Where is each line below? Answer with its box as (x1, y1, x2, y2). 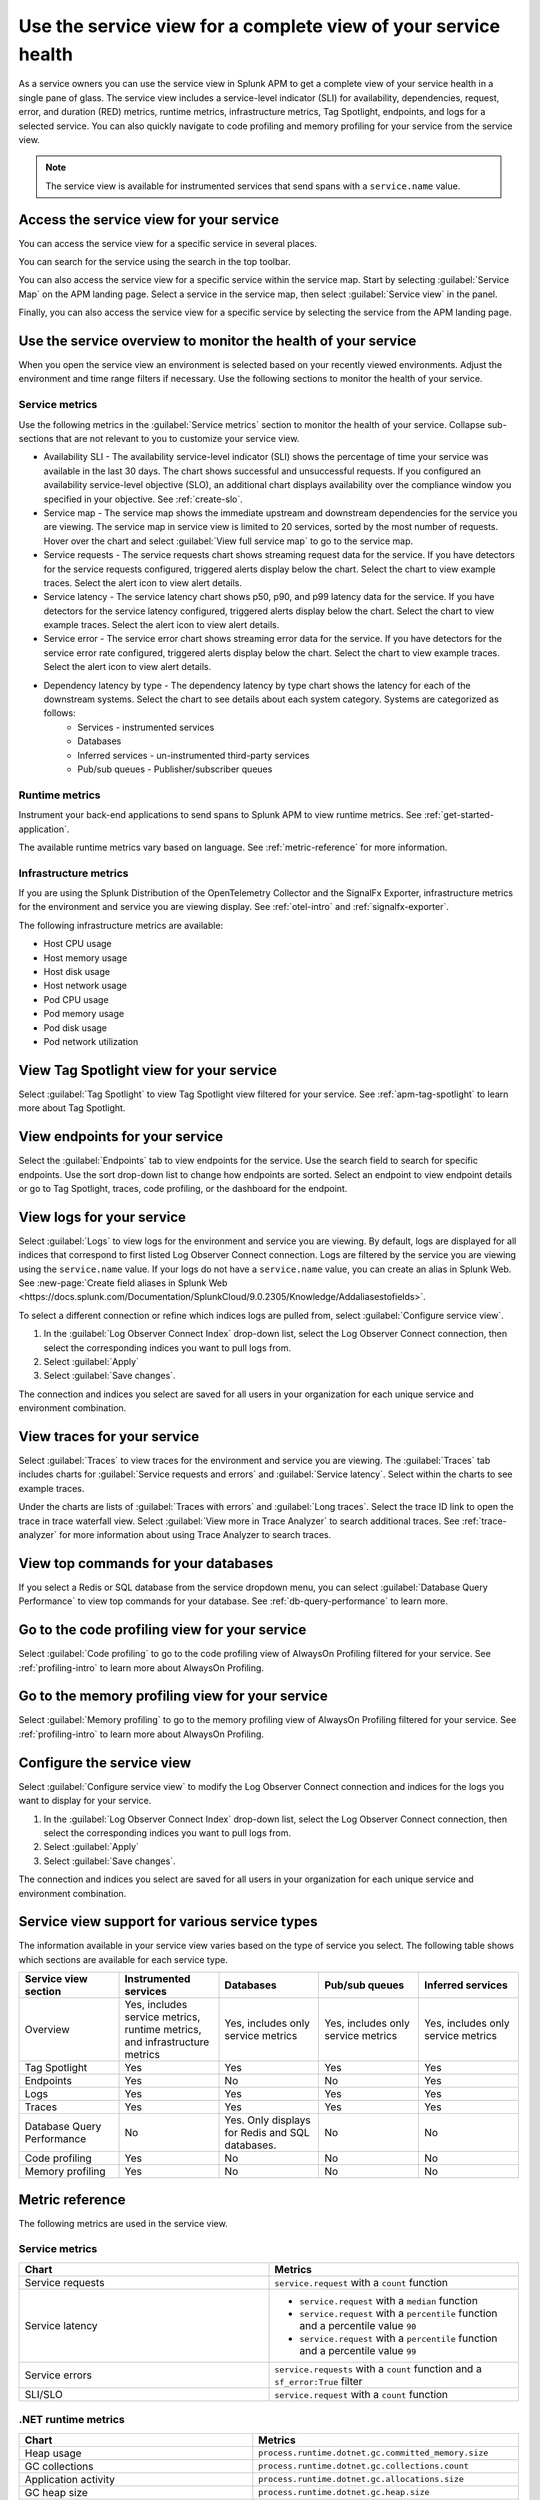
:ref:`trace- (461, 1515, 507, 1527)
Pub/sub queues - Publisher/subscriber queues (77, 763, 273, 775)
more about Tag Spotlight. (18, 1102, 126, 1114)
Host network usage (43, 980, 127, 992)
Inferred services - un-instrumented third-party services (77, 749, 310, 761)
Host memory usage (43, 951, 128, 964)
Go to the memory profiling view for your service (18, 1688, 329, 1705)
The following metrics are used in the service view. (18, 2217, 229, 2229)
